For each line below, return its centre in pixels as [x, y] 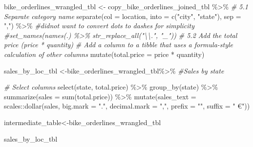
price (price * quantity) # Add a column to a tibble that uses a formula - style [119, 45]
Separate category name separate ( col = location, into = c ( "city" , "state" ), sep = [123, 16]
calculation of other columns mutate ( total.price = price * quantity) [104, 54]
